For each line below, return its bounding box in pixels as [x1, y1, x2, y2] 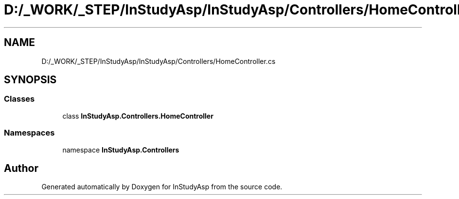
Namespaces [4, 128, 55, 138]
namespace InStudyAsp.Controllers [62, 145, 179, 154]
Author [4, 162, 38, 174]
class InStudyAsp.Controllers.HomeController [62, 111, 213, 120]
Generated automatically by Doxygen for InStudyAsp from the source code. [41, 183, 282, 191]
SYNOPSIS [4, 74, 57, 86]
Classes [4, 94, 35, 104]
